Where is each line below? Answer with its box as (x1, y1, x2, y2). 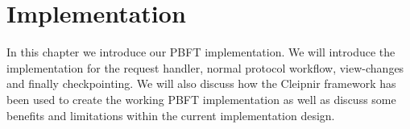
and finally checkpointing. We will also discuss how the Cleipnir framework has (6, 75, 396, 92)
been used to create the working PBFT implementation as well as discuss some (6, 90, 396, 107)
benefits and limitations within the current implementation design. (6, 106, 335, 123)
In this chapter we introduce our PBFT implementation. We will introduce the (6, 44, 396, 60)
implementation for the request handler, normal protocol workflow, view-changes (6, 59, 404, 76)
